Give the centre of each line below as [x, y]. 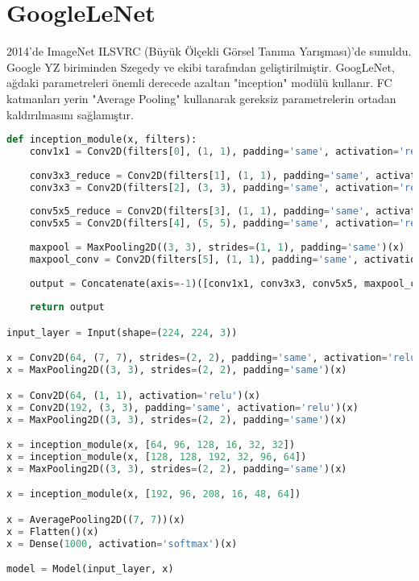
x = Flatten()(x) [53, 531]
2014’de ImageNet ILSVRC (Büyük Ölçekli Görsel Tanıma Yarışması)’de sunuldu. [209, 51]
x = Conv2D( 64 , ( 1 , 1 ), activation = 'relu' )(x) [134, 395]
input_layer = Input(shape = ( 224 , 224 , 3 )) [122, 332]
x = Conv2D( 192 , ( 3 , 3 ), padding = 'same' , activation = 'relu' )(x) [183, 407]
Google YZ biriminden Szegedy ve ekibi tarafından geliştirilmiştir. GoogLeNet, [201, 66]
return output [67, 307]
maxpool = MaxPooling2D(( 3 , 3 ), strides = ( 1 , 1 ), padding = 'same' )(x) [217, 247]
